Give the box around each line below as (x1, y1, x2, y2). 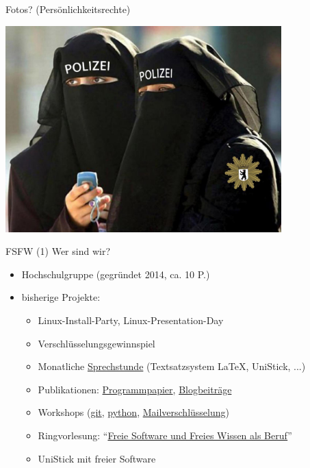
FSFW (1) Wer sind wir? (5, 244, 111, 258)
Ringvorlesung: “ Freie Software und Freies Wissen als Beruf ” (38, 428, 292, 443)
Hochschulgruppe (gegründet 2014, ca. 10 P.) (21, 267, 210, 281)
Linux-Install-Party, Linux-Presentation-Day (38, 313, 224, 328)
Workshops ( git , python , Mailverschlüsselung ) (38, 405, 229, 419)
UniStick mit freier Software (38, 451, 156, 465)
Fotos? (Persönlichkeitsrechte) (5, 2, 131, 16)
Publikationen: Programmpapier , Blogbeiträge (38, 382, 232, 396)
